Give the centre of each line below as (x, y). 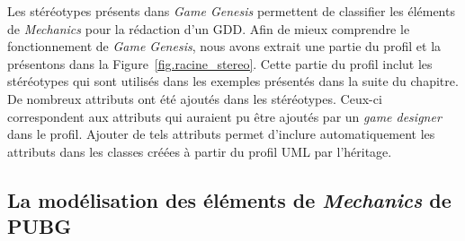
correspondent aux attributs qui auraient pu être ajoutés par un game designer (224, 116)
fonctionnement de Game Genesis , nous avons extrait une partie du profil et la (224, 46)
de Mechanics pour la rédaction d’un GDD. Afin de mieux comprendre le (209, 28)
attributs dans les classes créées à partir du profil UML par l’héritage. (200, 151)
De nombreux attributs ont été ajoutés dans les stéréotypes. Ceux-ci (195, 98)
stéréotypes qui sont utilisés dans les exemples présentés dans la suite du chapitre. (233, 81)
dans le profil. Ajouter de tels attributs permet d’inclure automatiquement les (221, 134)
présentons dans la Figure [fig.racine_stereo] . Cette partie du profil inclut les (220, 63)
